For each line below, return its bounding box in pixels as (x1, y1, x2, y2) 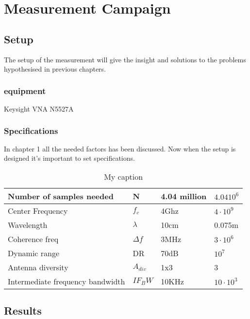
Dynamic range (8, 247, 60, 259)
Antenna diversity (8, 261, 68, 273)
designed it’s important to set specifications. (4, 153, 135, 163)
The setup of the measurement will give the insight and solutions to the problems (4, 54, 246, 64)
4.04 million (161, 190, 207, 202)
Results (4, 303, 42, 318)
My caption (104, 170, 143, 182)
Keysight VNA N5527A (4, 103, 74, 113)
